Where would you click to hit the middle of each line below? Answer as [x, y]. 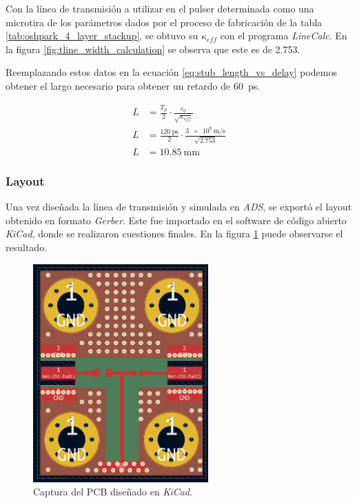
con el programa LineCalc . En [284, 36]
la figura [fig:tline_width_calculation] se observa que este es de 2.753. [153, 49]
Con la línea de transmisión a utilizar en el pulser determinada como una [160, 8]
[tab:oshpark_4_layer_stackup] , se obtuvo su [102, 36]
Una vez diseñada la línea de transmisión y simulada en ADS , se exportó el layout [179, 207]
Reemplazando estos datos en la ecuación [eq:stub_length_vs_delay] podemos [171, 72]
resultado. [27, 247]
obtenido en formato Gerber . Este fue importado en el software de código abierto [176, 220]
